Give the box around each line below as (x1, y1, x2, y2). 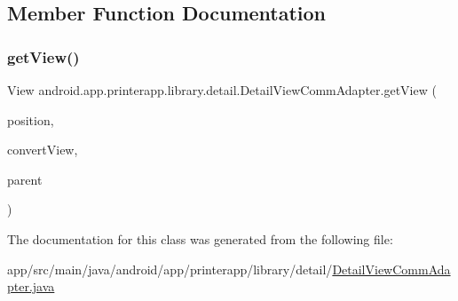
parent (7, 170, 43, 188)
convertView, (7, 140, 78, 159)
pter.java (7, 277, 55, 296)
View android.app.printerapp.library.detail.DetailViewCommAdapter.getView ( (7, 81, 437, 99)
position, (7, 110, 54, 129)
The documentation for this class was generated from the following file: (7, 229, 393, 248)
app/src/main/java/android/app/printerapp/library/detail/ (7, 259, 333, 278)
